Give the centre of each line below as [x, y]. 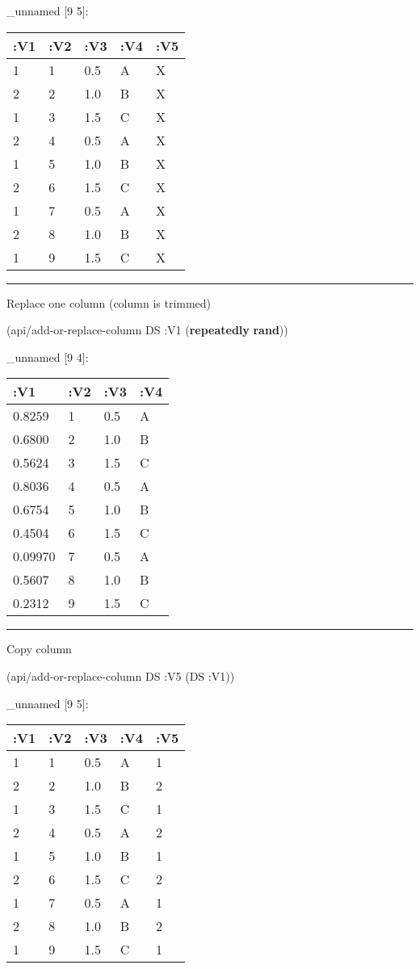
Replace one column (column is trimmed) [109, 302]
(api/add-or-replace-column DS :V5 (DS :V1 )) [121, 675]
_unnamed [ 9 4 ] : [48, 357]
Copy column [39, 649]
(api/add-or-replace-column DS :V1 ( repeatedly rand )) [147, 330]
